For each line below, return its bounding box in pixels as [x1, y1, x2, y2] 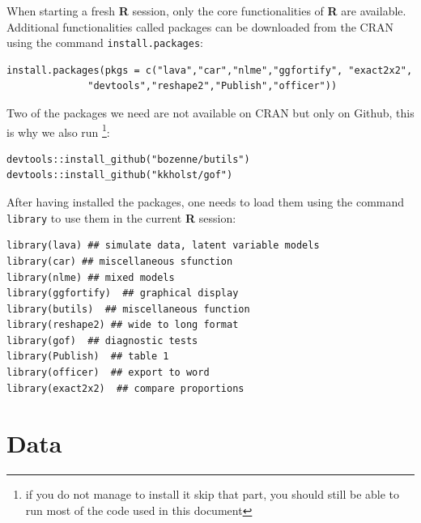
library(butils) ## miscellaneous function [6, 303, 250, 315]
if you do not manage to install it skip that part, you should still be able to [25, 486, 400, 503]
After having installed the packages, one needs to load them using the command [6, 193, 405, 210]
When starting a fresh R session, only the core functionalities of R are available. [6, 2, 406, 19]
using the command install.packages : [6, 34, 203, 51]
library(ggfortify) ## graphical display [6, 287, 239, 300]
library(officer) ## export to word [6, 367, 210, 379]
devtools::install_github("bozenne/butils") [6, 153, 250, 165]
